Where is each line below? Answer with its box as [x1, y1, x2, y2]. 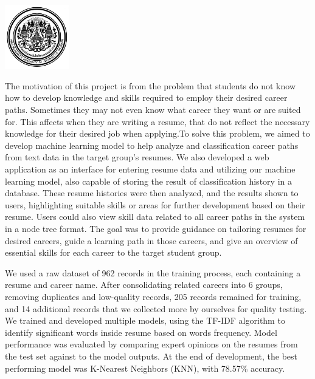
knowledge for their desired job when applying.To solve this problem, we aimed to [5, 127, 310, 140]
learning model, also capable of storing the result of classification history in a [5, 174, 292, 187]
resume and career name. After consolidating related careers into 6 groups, [5, 278, 283, 291]
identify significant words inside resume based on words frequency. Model [5, 326, 277, 338]
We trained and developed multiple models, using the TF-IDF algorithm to [5, 314, 285, 327]
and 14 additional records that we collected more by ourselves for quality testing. [5, 302, 307, 315]
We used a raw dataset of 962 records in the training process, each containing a [5, 266, 301, 279]
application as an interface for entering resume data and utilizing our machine [5, 163, 296, 176]
